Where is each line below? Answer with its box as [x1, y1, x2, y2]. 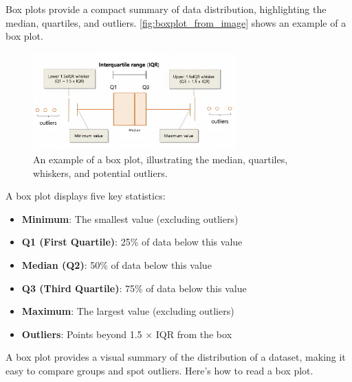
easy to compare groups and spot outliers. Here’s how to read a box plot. [5, 363, 313, 378]
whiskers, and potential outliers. [33, 165, 168, 180]
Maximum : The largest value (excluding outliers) [21, 304, 234, 318]
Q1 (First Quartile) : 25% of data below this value [21, 235, 243, 249]
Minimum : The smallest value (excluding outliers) [21, 211, 239, 226]
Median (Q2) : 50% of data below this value [21, 258, 212, 272]
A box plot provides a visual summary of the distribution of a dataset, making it [5, 350, 346, 364]
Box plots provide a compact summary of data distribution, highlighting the [5, 2, 327, 16]
